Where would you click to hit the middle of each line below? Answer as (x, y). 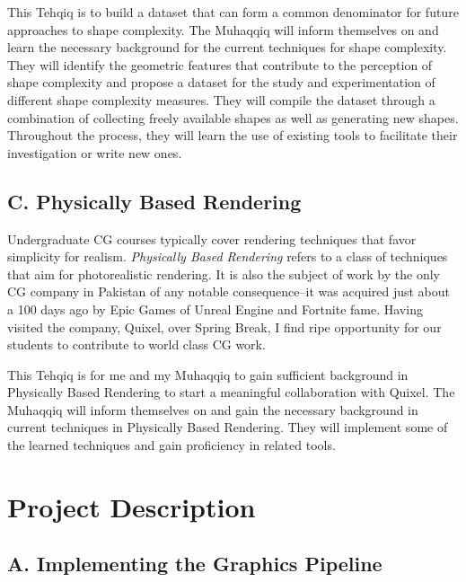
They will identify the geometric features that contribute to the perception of (220, 64)
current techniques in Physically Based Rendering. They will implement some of (228, 427)
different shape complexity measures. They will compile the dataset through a (221, 99)
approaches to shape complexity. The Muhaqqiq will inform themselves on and (223, 29)
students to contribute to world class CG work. (136, 344)
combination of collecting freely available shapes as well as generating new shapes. (233, 117)
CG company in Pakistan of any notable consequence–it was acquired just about (229, 291)
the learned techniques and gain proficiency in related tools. (171, 445)
